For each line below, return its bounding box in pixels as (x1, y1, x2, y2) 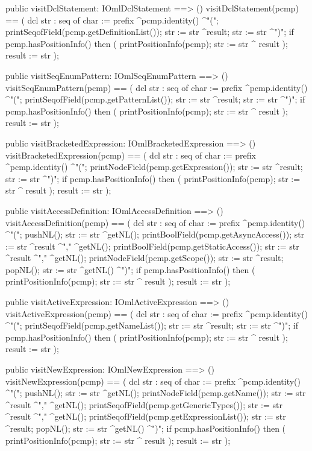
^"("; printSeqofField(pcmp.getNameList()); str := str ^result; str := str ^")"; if (5, 319, 299, 332)
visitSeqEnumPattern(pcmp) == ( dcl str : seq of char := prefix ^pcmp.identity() (5, 81, 308, 93)
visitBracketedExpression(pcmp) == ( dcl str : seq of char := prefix (5, 148, 256, 161)
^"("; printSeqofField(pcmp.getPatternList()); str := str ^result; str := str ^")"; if (5, 93, 305, 106)
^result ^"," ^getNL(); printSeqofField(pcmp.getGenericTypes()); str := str (5, 398, 282, 411)
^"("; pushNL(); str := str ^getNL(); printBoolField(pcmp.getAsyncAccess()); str (5, 228, 305, 241)
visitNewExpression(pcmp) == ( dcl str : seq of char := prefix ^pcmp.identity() (5, 374, 301, 387)
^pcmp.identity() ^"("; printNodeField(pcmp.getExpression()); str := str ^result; (5, 160, 303, 173)
